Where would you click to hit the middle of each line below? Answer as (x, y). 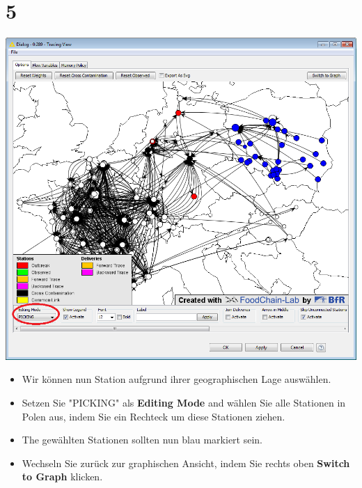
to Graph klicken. (62, 477)
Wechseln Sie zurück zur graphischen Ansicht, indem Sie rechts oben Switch (186, 463)
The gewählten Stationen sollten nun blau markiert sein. (142, 440)
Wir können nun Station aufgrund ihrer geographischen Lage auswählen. (176, 379)
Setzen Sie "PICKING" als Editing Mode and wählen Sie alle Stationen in (184, 402)
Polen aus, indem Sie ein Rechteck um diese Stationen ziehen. (154, 416)
